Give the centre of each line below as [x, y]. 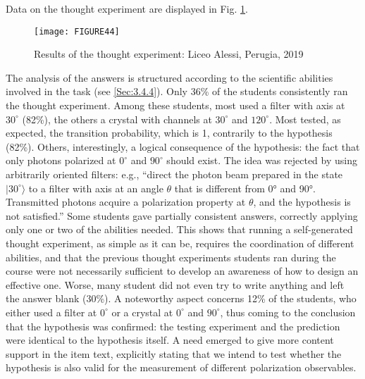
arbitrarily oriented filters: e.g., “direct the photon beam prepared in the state [174, 174]
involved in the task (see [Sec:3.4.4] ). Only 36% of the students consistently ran [177, 91]
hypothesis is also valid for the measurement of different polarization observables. [181, 367]
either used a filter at [51, 312]
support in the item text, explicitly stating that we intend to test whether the [174, 353]
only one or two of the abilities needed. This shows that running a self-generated [179, 229]
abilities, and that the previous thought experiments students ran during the [171, 257]
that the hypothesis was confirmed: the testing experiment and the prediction [173, 326]
